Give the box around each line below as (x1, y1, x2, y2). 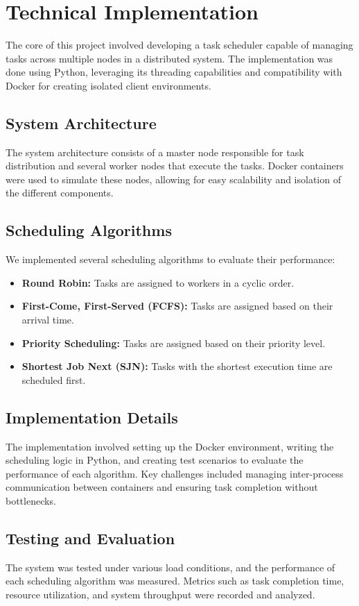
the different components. (6, 185, 114, 200)
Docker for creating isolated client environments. (6, 78, 211, 92)
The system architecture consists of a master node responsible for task (6, 144, 304, 159)
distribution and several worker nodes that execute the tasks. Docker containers (6, 158, 344, 173)
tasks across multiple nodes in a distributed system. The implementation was (6, 51, 333, 65)
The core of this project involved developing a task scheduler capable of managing (6, 37, 353, 52)
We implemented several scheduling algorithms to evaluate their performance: (6, 252, 335, 267)
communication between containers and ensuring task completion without (6, 480, 318, 494)
